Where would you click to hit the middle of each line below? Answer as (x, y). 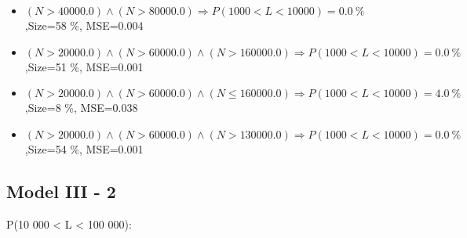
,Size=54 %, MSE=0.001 (84, 148)
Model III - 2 (61, 191)
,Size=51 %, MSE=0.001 (84, 66)
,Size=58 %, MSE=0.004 (84, 25)
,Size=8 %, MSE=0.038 (81, 108)
